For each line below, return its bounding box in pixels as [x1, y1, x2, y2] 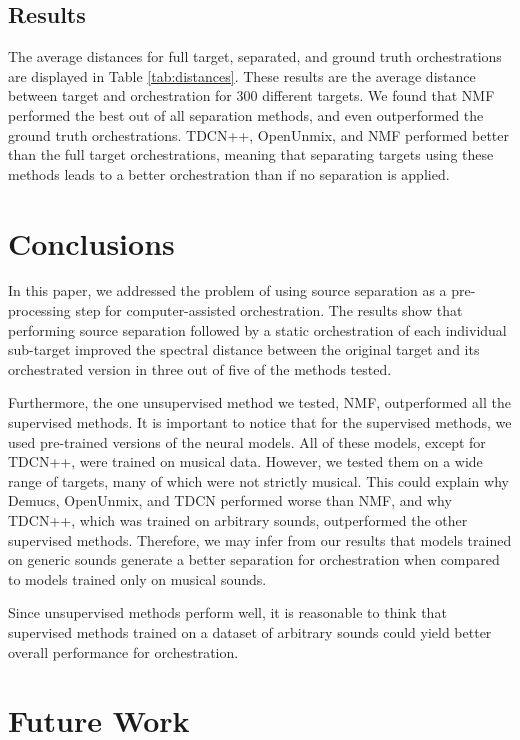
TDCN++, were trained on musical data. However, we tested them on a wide [8, 451, 483, 472]
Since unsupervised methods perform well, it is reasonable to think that [8, 602, 447, 623]
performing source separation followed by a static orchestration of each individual [8, 319, 507, 340]
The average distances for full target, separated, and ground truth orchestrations [8, 46, 502, 67]
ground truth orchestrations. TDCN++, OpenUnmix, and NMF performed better [8, 124, 510, 145]
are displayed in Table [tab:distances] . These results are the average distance [8, 65, 476, 86]
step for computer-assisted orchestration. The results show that [75, 300, 463, 321]
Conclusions [8, 222, 175, 263]
